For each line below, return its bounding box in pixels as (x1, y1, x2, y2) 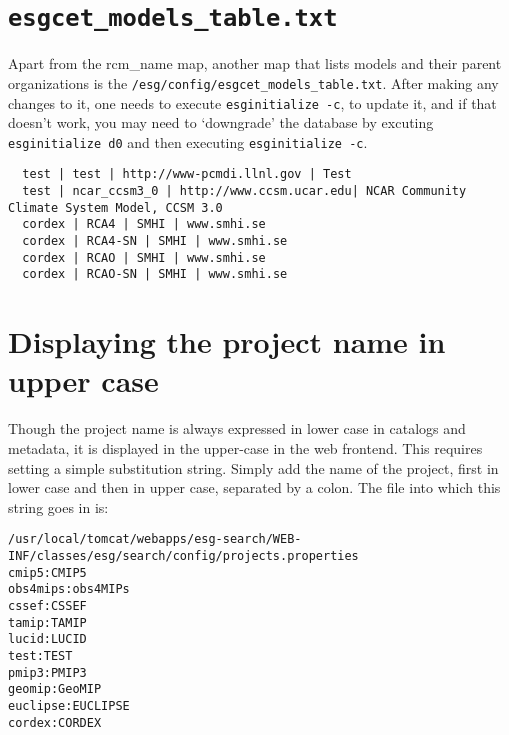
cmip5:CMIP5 (8, 565, 87, 580)
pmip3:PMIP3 (8, 665, 87, 680)
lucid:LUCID (8, 632, 87, 647)
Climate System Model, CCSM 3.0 (8, 200, 223, 215)
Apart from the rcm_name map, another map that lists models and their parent (8, 53, 502, 74)
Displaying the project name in (8, 321, 446, 362)
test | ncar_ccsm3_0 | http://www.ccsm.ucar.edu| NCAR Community (22, 184, 467, 199)
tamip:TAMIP (8, 615, 87, 630)
